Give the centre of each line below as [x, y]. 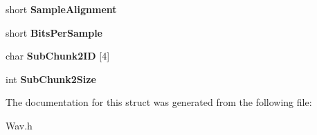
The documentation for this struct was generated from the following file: [159, 102]
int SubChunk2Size [51, 79]
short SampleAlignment [61, 9]
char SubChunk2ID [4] [58, 56]
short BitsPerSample [54, 32]
